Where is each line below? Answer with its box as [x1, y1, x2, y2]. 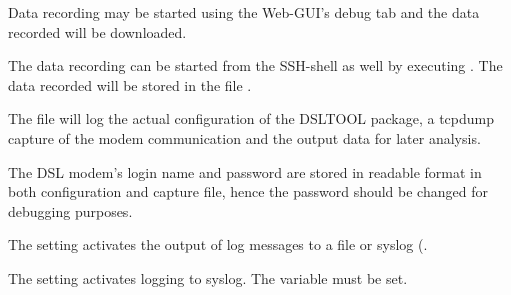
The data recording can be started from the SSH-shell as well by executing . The [8, 55, 503, 76]
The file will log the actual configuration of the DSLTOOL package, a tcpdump [8, 108, 494, 129]
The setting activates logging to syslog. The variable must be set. [8, 267, 408, 288]
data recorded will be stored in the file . [8, 74, 252, 95]
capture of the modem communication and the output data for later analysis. [8, 127, 481, 148]
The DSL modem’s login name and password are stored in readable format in [8, 161, 482, 182]
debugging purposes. [8, 200, 133, 221]
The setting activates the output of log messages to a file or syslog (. [8, 234, 428, 255]
